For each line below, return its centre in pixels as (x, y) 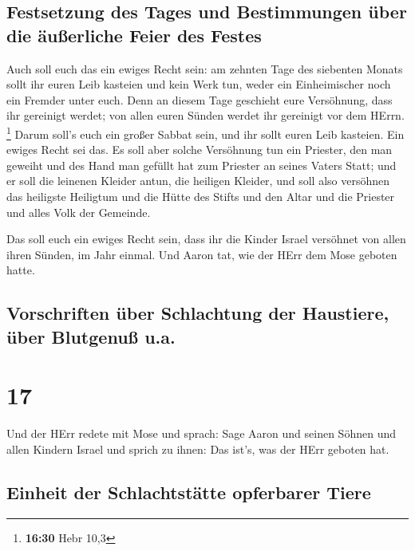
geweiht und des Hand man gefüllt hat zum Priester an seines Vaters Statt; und (202, 165)
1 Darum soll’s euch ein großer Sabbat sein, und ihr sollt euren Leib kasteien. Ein (206, 132)
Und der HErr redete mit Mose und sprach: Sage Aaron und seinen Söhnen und (201, 433)
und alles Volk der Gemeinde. (79, 212)
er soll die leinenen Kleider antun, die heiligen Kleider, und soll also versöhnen (198, 181)
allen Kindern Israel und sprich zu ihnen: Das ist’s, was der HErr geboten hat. (198, 449)
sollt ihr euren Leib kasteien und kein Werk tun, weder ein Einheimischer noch (199, 84)
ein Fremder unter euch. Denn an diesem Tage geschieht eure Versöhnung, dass (200, 99)
